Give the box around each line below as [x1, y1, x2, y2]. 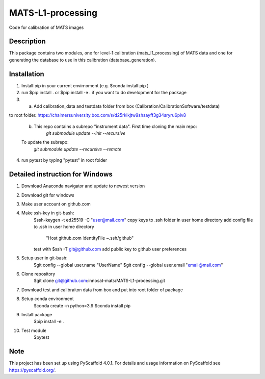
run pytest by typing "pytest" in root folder [21, 157, 107, 163]
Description [9, 37, 46, 46]
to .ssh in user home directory [33, 224, 94, 230]
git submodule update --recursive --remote [33, 146, 122, 152]
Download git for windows [21, 192, 75, 198]
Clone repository [21, 271, 55, 277]
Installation [9, 70, 44, 78]
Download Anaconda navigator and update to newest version [21, 183, 145, 189]
